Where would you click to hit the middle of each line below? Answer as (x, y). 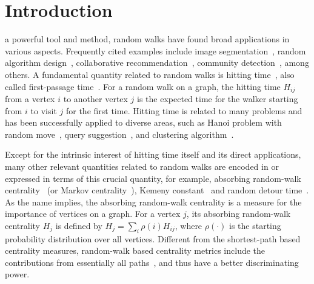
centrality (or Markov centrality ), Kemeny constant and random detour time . (157, 190)
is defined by (79, 225)
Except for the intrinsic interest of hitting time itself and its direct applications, (153, 154)
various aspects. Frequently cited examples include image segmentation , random (155, 50)
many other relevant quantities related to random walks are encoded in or (142, 166)
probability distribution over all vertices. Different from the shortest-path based (153, 238)
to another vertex (95, 98)
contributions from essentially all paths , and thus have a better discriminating (152, 262)
